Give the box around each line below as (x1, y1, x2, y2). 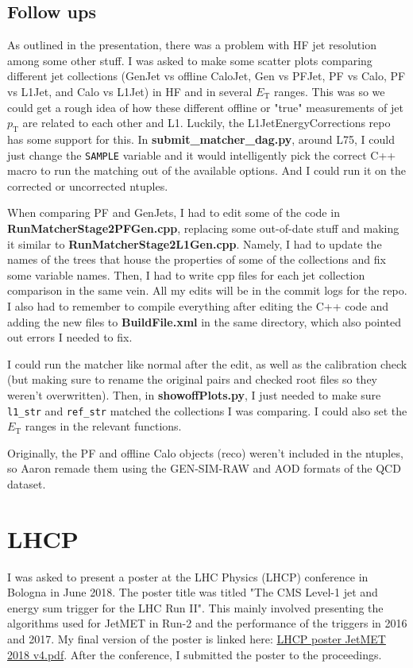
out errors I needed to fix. (7, 329, 133, 346)
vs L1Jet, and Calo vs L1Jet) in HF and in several (7, 83, 253, 99)
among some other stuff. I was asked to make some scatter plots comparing (7, 52, 372, 68)
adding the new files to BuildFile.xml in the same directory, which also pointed (7, 313, 402, 330)
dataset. (7, 475, 46, 492)
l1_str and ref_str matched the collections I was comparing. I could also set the (7, 402, 407, 419)
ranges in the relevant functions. (25, 418, 182, 434)
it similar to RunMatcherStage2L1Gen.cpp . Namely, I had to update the (7, 235, 382, 252)
